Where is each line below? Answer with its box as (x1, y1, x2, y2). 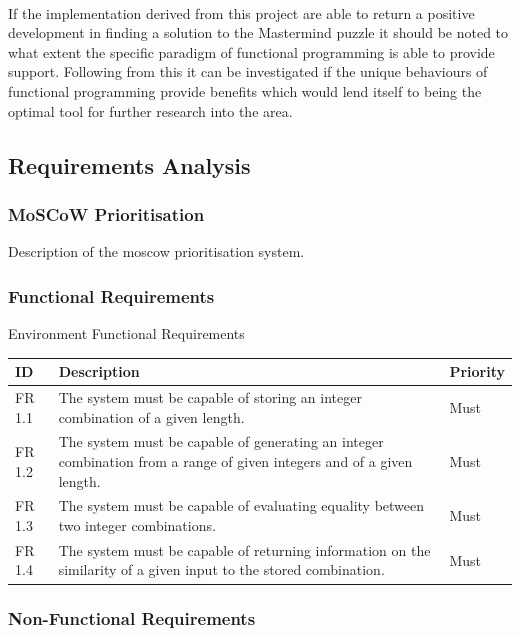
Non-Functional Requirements (8, 606, 256, 631)
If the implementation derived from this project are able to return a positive (8, 2, 475, 23)
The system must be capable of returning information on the (58, 539, 431, 560)
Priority (449, 361, 505, 382)
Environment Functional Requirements (8, 322, 245, 343)
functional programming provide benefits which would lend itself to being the (8, 80, 482, 101)
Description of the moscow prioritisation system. (8, 241, 305, 262)
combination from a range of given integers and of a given (58, 450, 413, 471)
